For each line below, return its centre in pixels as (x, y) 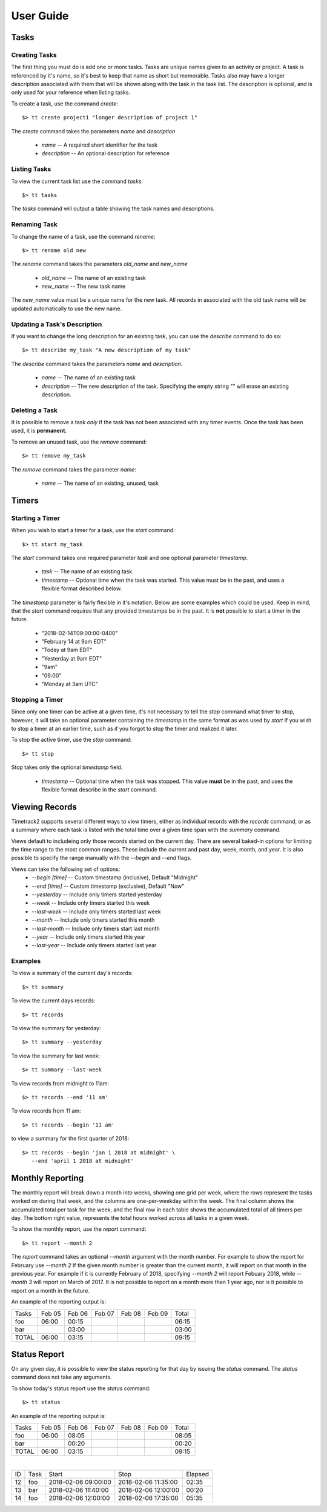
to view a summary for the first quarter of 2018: (70, 1139)
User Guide (40, 16)
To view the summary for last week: (55, 1056)
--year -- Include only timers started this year (88, 937)
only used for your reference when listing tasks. (71, 92)
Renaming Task (34, 224)
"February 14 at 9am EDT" (74, 642)
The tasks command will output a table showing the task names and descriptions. (113, 208)
